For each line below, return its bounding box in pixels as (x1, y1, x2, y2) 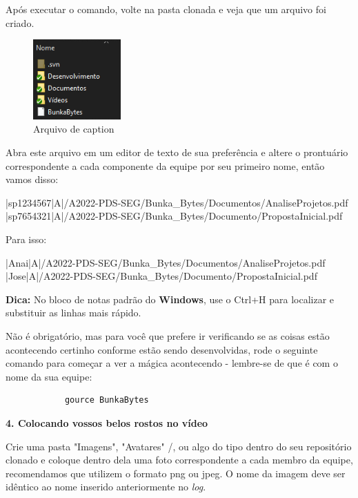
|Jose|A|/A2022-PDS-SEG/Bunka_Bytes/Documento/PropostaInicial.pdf (6, 269, 317, 283)
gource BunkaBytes (64, 395, 149, 405)
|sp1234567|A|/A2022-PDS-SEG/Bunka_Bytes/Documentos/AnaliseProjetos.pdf (6, 195, 348, 209)
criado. (6, 15, 34, 30)
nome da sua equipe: (6, 369, 92, 383)
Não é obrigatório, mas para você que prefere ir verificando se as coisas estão (6, 329, 330, 343)
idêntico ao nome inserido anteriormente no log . (6, 479, 206, 494)
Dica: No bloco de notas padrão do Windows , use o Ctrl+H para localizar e (6, 291, 335, 306)
